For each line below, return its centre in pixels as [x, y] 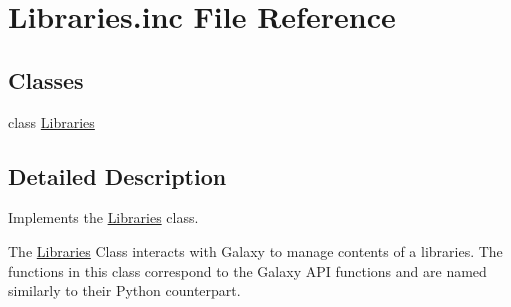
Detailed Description [117, 175]
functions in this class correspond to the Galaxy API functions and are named [247, 270]
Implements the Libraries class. [103, 217]
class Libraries [51, 121]
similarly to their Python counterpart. [124, 290]
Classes [46, 79]
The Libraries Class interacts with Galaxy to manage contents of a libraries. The [255, 250]
